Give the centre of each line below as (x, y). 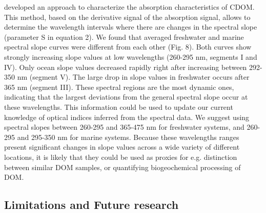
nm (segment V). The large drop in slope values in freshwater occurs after (133, 77)
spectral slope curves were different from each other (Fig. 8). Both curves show (128, 47)
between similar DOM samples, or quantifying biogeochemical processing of (122, 167)
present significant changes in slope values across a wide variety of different (122, 147)
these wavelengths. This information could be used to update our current (119, 107)
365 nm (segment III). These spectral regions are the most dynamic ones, (119, 87)
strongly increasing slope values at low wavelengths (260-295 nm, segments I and (131, 56)
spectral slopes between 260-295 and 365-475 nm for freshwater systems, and (124, 127)
